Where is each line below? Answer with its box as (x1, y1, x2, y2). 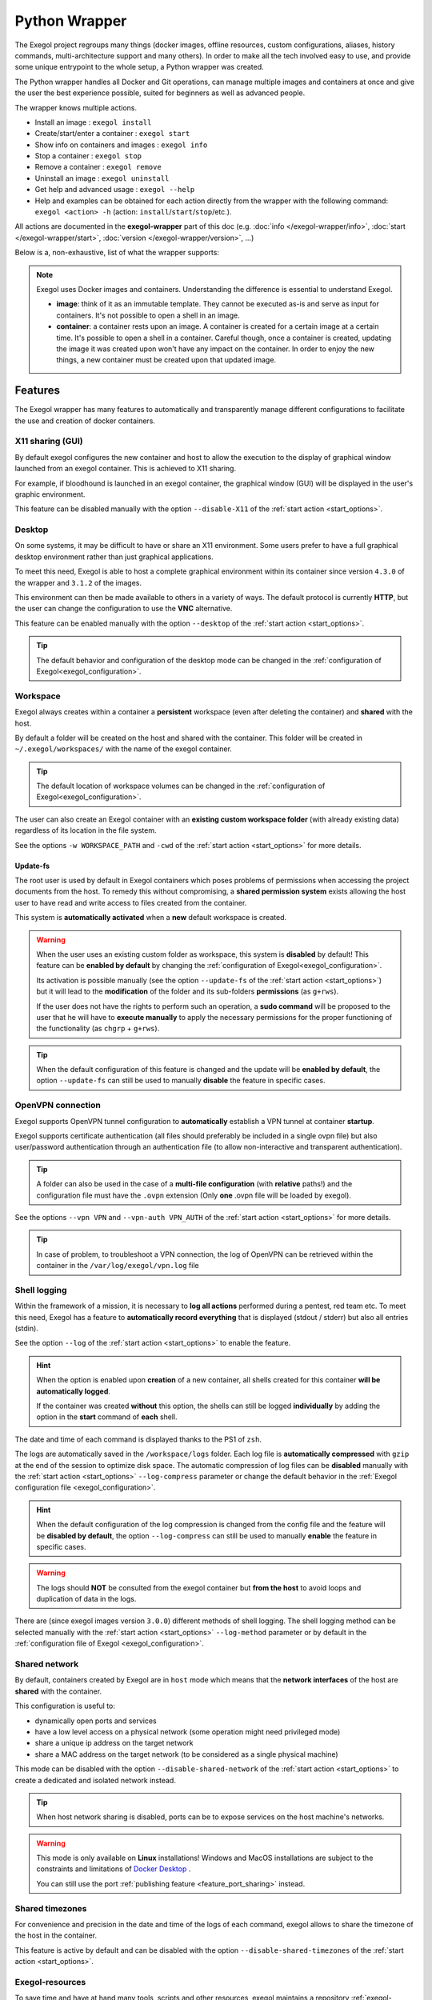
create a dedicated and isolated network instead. (14, 1775, 176, 1785)
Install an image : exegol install (34, 117, 152, 127)
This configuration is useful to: (14, 1701, 116, 1711)
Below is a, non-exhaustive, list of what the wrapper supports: (14, 248, 220, 258)
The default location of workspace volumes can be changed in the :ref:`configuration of (36, 781, 326, 791)
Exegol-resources (14, 1976, 86, 1987)
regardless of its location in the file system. (14, 826, 157, 835)
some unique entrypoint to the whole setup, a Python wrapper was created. (14, 62, 264, 72)
